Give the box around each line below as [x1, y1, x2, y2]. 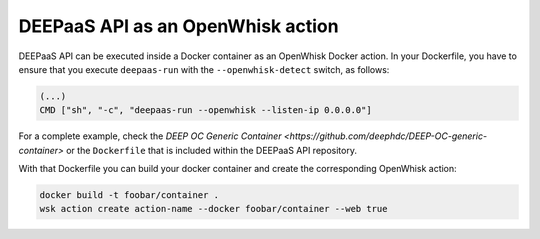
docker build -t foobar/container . [39, 190, 220, 201]
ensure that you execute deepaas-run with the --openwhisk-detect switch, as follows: [18, 63, 390, 75]
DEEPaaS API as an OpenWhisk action [18, 15, 339, 37]
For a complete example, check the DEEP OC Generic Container [18, 130, 282, 142]
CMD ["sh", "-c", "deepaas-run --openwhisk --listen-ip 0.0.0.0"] [39, 105, 372, 116]
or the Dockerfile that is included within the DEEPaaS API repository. [65, 144, 357, 156]
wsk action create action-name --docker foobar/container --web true [39, 203, 388, 215]
